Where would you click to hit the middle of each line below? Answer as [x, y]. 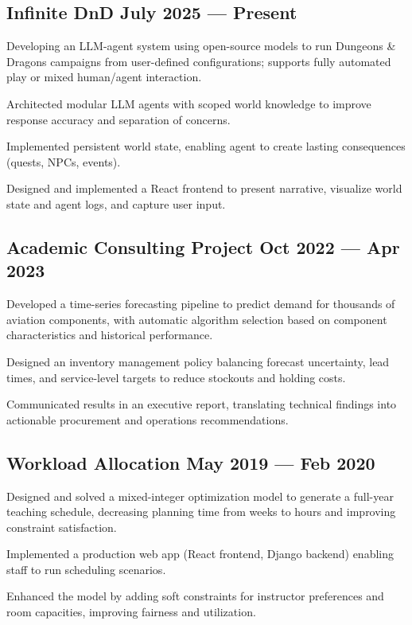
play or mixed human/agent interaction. [104, 77]
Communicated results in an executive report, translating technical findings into [202, 404]
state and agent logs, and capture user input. [116, 203]
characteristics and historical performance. [110, 335]
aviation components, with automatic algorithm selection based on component [197, 319]
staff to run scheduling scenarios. [86, 569]
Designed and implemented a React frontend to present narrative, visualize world [204, 188]
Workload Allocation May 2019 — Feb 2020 [191, 462]
